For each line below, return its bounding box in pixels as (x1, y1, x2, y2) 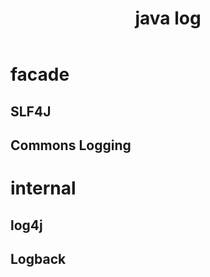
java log (134, 7, 202, 30)
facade (10, 63, 70, 86)
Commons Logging (10, 137, 132, 154)
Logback (10, 250, 67, 267)
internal (10, 177, 77, 200)
